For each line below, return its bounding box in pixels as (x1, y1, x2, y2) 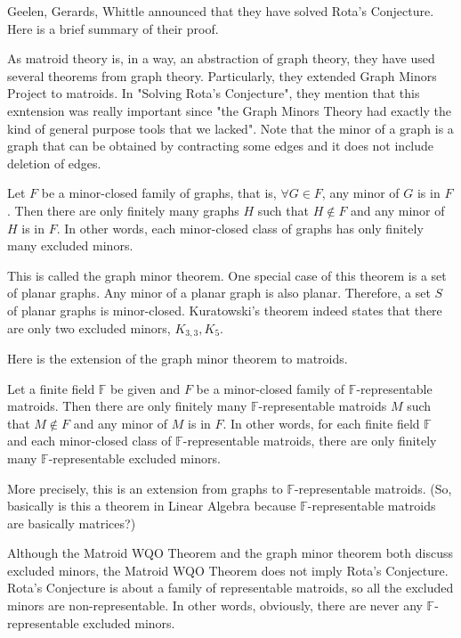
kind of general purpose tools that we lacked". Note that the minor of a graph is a (7, 119, 454, 137)
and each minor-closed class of (7, 431, 172, 450)
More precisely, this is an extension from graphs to (7, 478, 283, 497)
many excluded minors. (7, 236, 133, 255)
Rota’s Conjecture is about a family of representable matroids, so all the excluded (7, 578, 454, 597)
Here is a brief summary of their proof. (7, 19, 219, 37)
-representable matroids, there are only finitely (182, 431, 437, 450)
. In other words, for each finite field (222, 413, 420, 432)
